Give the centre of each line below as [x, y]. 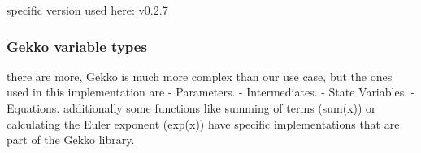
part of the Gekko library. [71, 140]
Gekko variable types [77, 46]
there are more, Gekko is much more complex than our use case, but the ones [200, 76]
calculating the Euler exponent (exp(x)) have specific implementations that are [203, 123]
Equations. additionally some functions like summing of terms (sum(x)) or [191, 108]
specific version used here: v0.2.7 [87, 10]
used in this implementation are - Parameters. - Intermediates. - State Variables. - [211, 92]
